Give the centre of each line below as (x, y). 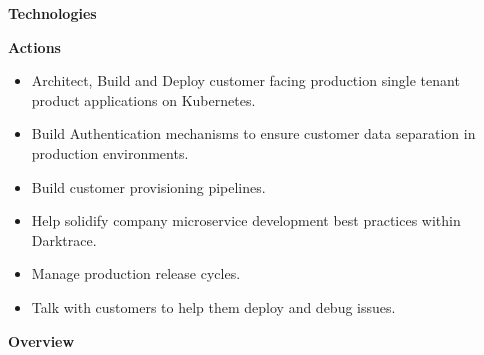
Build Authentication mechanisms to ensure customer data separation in (253, 133)
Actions (34, 46)
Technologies (52, 13)
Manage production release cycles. (136, 273)
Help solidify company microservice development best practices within (246, 220)
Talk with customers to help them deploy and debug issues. (213, 306)
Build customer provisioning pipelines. (148, 186)
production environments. (110, 152)
